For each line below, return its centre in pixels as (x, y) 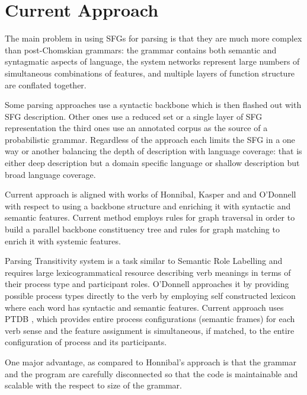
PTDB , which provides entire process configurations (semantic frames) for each (150, 319)
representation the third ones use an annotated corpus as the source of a (136, 128)
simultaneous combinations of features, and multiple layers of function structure (150, 73)
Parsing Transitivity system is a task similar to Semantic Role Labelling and (144, 261)
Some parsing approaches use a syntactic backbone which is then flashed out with (153, 105)
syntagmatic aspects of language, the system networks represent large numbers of (152, 61)
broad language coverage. (50, 174)
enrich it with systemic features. (63, 240)
